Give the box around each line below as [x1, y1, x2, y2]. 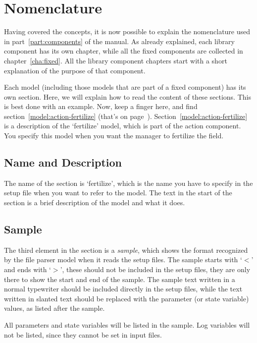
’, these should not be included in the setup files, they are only [60, 264, 251, 275]
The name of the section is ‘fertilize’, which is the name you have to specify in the [4, 177, 253, 188]
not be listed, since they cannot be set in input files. [4, 329, 162, 340]
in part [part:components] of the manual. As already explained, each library [4, 36, 235, 46]
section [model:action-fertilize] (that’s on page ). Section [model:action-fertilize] [4, 111, 248, 121]
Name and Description [4, 155, 122, 170]
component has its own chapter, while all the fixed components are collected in [4, 46, 243, 56]
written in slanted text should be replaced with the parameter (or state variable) [4, 293, 249, 303]
